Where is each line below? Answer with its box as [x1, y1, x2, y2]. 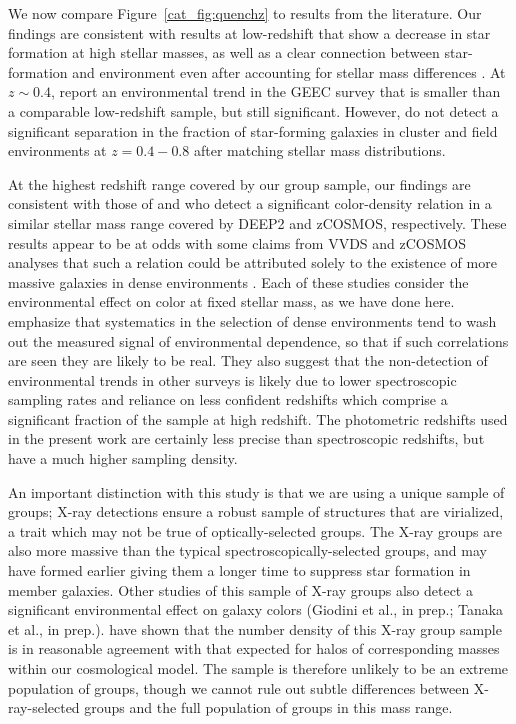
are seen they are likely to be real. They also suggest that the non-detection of [8, 350, 488, 371]
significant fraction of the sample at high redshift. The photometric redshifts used [8, 408, 508, 429]
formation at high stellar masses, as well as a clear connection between [8, 42, 440, 63]
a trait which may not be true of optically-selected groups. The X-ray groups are [8, 520, 502, 541]
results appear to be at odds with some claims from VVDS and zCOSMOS [8, 232, 467, 253]
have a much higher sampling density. [8, 448, 238, 469]
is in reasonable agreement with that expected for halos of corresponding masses [8, 638, 500, 659]
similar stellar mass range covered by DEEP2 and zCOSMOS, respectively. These [8, 212, 507, 233]
